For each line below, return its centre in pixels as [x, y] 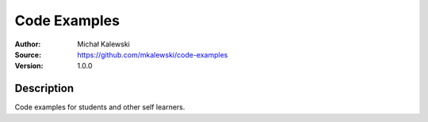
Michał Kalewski [103, 44]
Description [44, 89]
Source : [28, 54]
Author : [28, 44]
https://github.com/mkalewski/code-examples [153, 54]
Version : [29, 66]
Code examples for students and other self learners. [100, 107]
